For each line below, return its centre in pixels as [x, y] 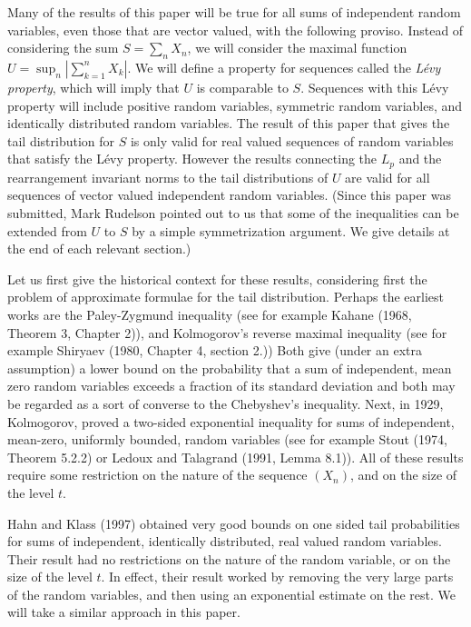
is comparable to [242, 87]
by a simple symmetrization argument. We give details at [291, 230]
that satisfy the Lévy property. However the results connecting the [192, 159]
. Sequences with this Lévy [375, 87]
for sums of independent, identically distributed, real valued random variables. [225, 541]
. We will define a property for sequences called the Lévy [284, 67]
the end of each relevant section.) [99, 249]
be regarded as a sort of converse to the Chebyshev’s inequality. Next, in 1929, [226, 403]
